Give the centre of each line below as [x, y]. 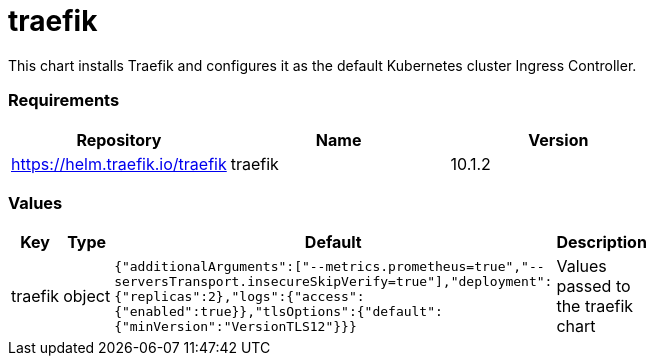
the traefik [595, 306]
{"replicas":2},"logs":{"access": [239, 296]
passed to [593, 286]
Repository [119, 139]
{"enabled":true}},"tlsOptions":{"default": [278, 311]
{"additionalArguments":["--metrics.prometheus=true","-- [329, 266]
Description [601, 242]
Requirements [64, 100]
